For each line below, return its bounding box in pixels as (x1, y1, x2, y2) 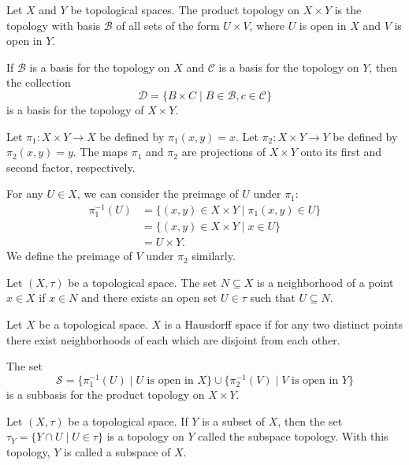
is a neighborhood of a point (257, 273, 394, 290)
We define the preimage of (6, 247, 132, 264)
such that (250, 289, 296, 306)
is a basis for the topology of (6, 101, 144, 117)
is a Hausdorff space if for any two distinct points (164, 316, 403, 333)
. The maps (73, 143, 128, 160)
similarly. (191, 247, 236, 264)
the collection (6, 74, 71, 91)
